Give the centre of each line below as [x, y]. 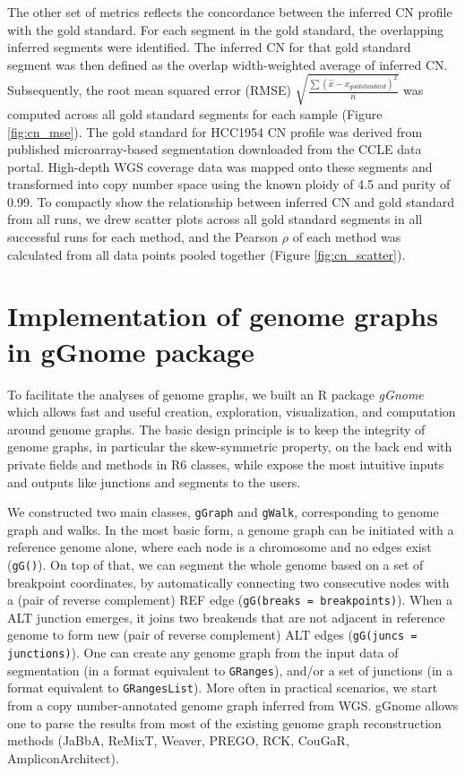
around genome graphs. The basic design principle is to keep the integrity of [216, 429]
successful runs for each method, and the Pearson [143, 237]
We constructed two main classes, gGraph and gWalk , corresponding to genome [223, 512]
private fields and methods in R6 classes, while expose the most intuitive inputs [226, 464]
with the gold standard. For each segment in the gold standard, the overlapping [226, 29]
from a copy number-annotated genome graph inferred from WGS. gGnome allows [233, 705]
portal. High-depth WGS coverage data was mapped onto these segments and [220, 166]
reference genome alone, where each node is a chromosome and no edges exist [220, 547]
